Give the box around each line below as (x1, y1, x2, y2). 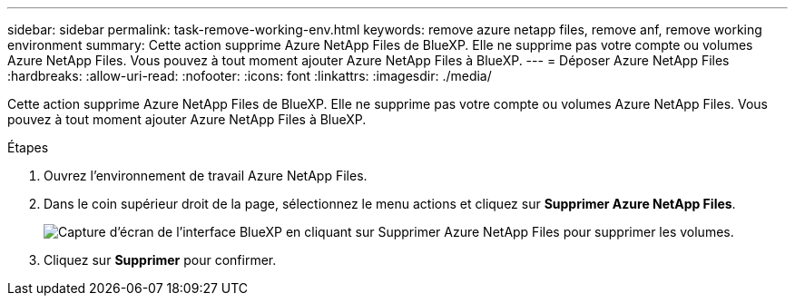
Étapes (7, 140, 49, 155)
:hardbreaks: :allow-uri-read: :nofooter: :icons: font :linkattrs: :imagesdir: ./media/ (7, 68, 492, 83)
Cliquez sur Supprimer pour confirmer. (44, 252, 277, 268)
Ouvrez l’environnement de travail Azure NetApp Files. (44, 168, 368, 183)
